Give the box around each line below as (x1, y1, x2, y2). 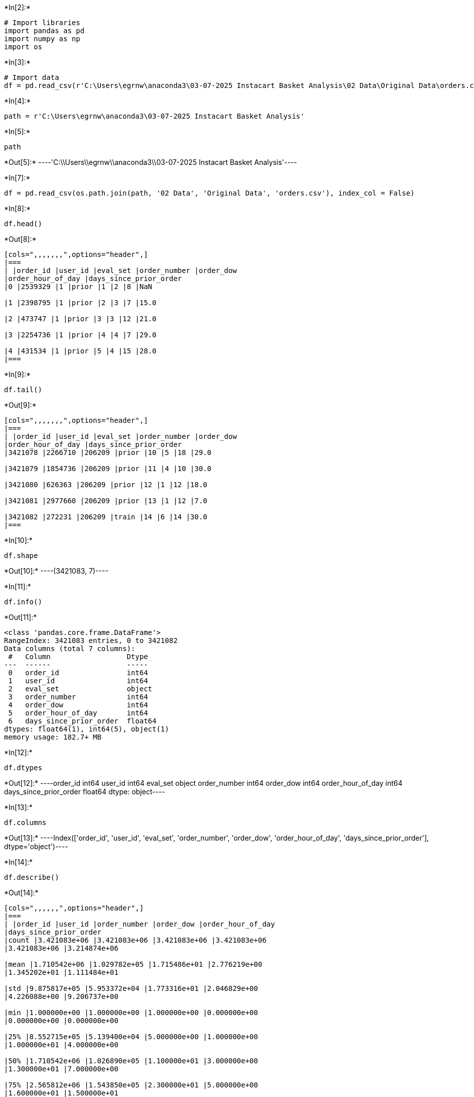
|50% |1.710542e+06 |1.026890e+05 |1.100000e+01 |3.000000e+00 (4, 1057, 258, 1065)
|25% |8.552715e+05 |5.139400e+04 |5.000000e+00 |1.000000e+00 (4, 1033, 258, 1041)
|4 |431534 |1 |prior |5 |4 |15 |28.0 (4, 347, 157, 355)
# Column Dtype (8, 653, 148, 661)
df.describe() (4, 873, 59, 881)
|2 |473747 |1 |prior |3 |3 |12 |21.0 (4, 315, 157, 323)
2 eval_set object (8, 685, 153, 693)
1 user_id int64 (8, 677, 148, 685)
